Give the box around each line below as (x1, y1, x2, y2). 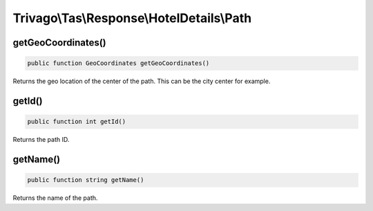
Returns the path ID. (12, 136, 70, 144)
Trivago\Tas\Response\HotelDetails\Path (12, 10, 252, 26)
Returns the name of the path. (12, 194, 98, 202)
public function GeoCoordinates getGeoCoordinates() (27, 59, 210, 67)
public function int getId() (27, 118, 126, 126)
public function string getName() (27, 176, 144, 184)
